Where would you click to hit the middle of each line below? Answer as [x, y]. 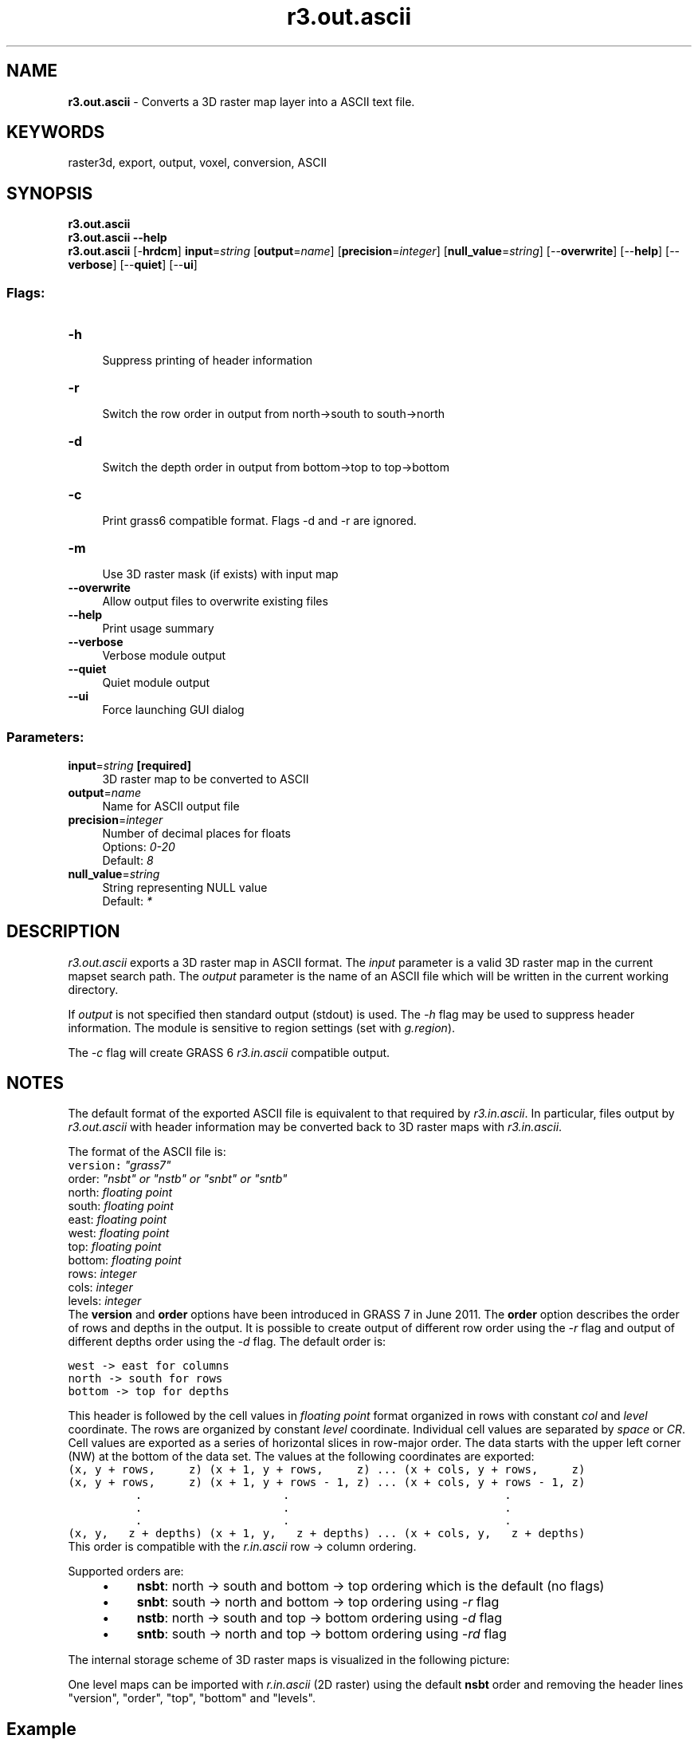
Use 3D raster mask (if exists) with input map [220, 574]
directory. [93, 989]
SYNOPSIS [50, 193]
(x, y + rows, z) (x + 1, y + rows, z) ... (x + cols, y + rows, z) [327, 1470]
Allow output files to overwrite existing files [215, 601]
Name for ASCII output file [171, 806]
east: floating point [118, 1220]
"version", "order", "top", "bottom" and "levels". [192, 1698]
